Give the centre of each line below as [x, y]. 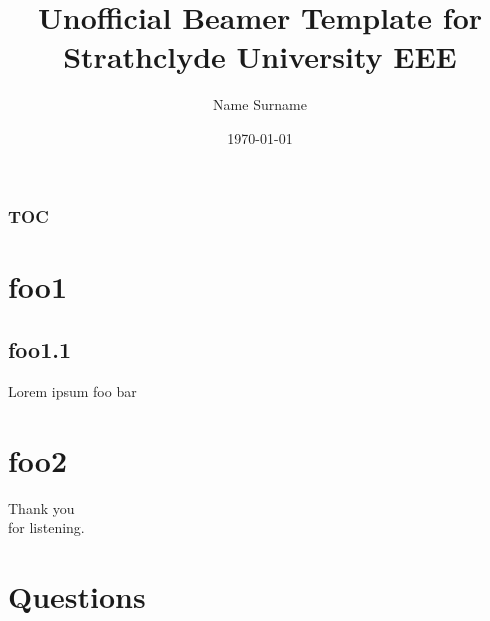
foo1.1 [40, 349]
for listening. [46, 527]
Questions [77, 596]
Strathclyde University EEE [260, 56]
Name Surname [260, 104]
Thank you [41, 507]
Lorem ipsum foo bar [72, 391]
